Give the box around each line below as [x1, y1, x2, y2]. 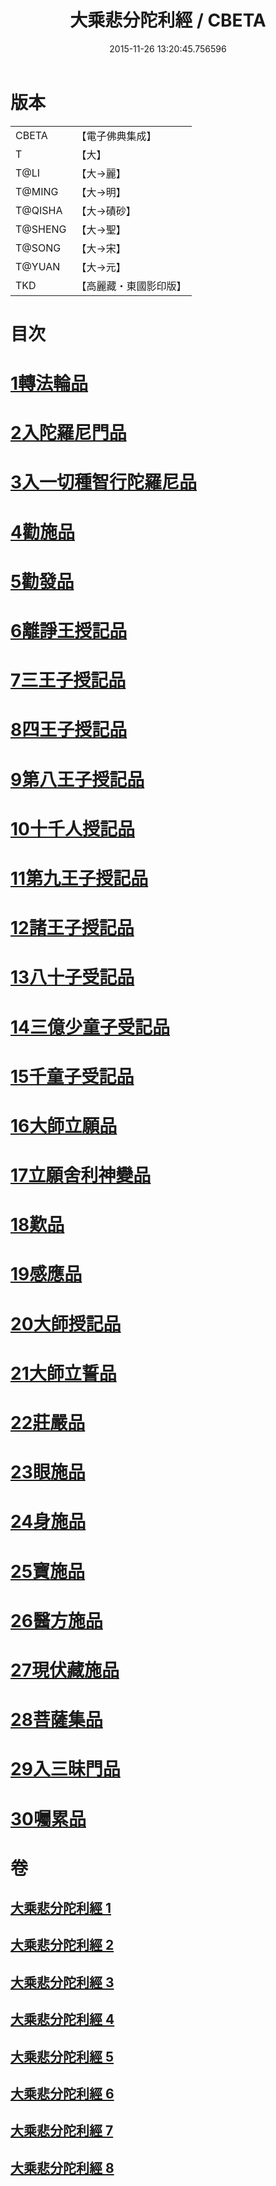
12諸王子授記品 [10, 917, 135, 940]
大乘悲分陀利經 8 [10, 2159, 115, 2176]
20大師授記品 [10, 1312, 122, 1335]
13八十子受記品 [10, 966, 135, 989]
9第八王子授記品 [10, 768, 145, 791]
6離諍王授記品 [10, 620, 128, 642]
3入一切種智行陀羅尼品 [10, 471, 198, 494]
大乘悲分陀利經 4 [10, 2011, 115, 2028]
